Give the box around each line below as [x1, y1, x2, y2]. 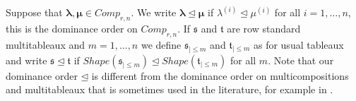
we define [141, 37, 182, 52]
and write [6, 52, 47, 67]
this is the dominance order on [6, 21, 138, 36]
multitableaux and [6, 37, 85, 52]
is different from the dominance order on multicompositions [91, 68, 349, 83]
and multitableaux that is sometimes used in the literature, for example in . [6, 82, 333, 97]
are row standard [227, 21, 301, 36]
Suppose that [6, 5, 63, 20]
